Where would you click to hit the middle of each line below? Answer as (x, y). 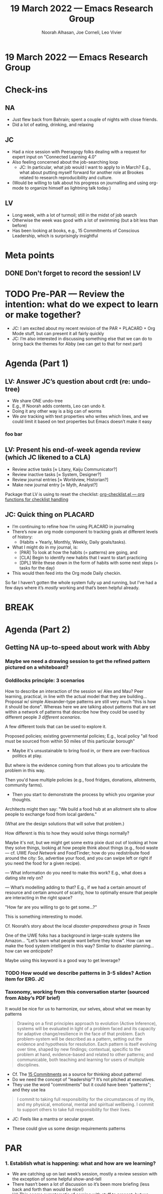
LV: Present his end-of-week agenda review (73, 450)
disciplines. (28, 1064)
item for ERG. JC (25, 979)
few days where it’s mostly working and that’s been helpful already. (72, 588)
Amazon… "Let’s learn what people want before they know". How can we (78, 940)
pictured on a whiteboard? (37, 667)
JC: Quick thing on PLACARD (50, 515)
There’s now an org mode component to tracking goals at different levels (85, 531)
